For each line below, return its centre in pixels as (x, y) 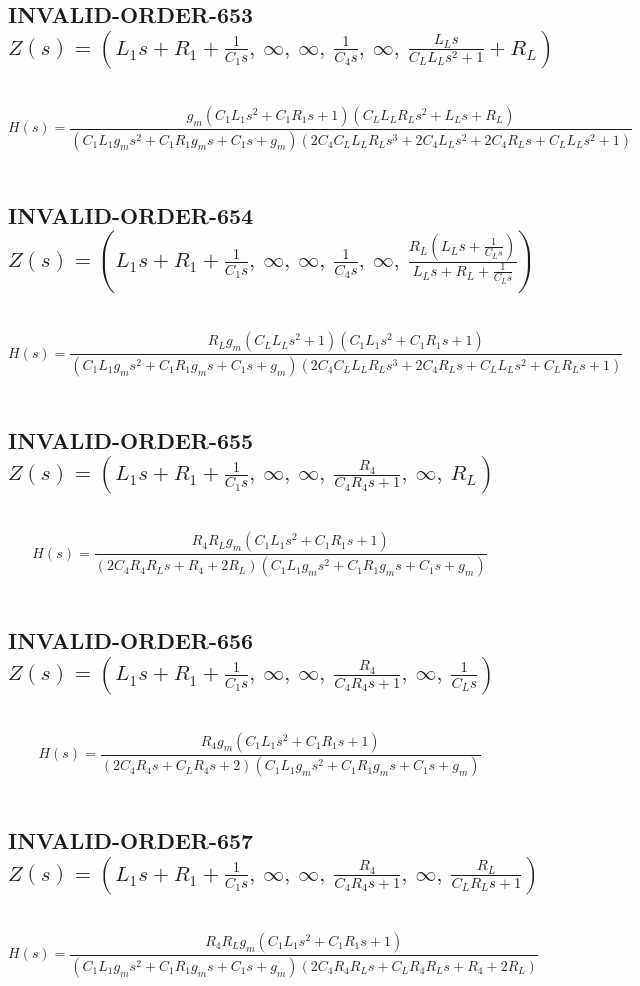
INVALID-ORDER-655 (131, 439)
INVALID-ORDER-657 (131, 840)
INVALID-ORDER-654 (131, 214)
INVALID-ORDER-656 (131, 640)
